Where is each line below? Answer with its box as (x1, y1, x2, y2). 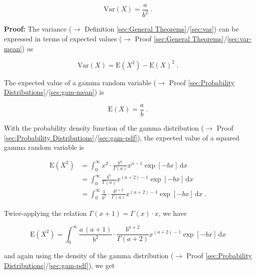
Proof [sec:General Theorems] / (134, 34, 227, 43)
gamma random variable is (4, 142, 84, 152)
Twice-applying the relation (4, 207, 87, 218)
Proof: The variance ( (4, 24, 72, 34)
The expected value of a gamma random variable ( (4, 77, 157, 87)
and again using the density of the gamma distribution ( (4, 250, 174, 261)
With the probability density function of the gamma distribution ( (4, 122, 204, 133)
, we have (159, 207, 187, 218)
